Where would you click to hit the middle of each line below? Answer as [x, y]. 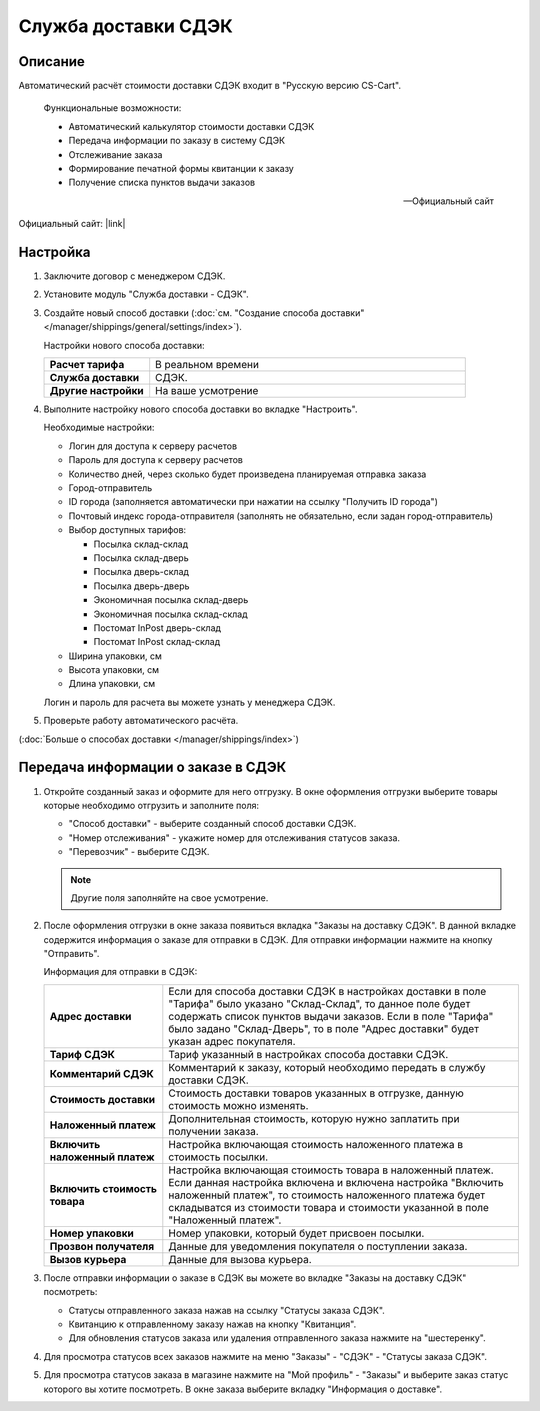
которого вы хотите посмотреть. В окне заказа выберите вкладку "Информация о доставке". [243, 1389]
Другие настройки [96, 391]
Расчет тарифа [87, 365]
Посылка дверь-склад [141, 572]
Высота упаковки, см [114, 670]
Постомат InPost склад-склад [156, 642]
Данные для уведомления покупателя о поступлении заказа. [318, 1246]
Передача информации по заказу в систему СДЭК [176, 141]
